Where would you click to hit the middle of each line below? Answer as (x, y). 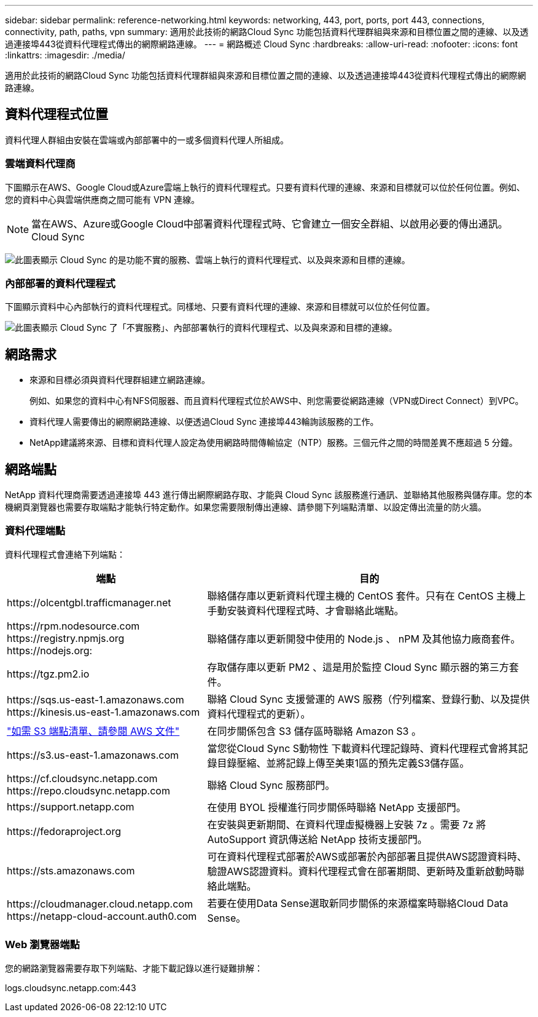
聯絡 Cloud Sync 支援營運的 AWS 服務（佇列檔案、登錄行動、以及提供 (368, 699)
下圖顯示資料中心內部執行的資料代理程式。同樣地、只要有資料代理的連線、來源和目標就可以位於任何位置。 (220, 307)
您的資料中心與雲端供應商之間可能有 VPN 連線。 (103, 199)
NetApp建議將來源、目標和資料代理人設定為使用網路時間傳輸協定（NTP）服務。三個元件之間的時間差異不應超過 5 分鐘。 (274, 443)
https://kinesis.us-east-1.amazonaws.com (103, 712)
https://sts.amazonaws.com (71, 870)
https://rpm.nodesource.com (73, 626)
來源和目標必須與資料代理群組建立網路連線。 (120, 380)
